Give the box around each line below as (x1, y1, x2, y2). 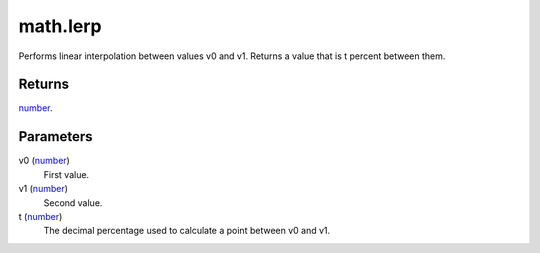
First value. (43, 168, 90, 180)
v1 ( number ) (18, 183, 69, 195)
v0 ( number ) (18, 155, 70, 167)
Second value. (43, 196, 103, 209)
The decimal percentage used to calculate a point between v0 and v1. (43, 225, 331, 237)
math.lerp (18, 15, 102, 37)
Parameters (18, 128, 93, 145)
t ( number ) (18, 210, 63, 222)
